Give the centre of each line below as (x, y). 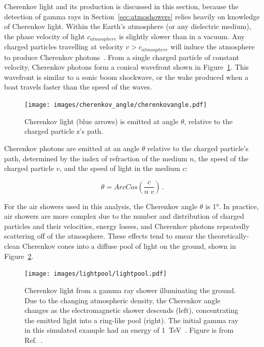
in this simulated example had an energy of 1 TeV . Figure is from (129, 330)
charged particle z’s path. (64, 131)
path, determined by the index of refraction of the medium (96, 158)
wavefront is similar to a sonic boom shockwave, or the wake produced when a (126, 77)
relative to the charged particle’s (198, 148)
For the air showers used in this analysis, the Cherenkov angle (101, 206)
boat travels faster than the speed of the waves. (78, 87)
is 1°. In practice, (232, 206)
